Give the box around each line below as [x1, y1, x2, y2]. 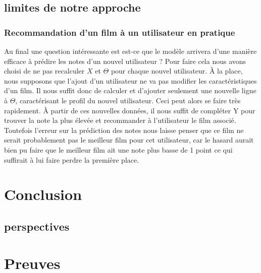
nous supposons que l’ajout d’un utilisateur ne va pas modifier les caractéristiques [4, 75, 257, 86]
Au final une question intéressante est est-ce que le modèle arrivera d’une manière [4, 46, 257, 56]
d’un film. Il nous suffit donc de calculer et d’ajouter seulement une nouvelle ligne [4, 85, 256, 96]
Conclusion [4, 184, 82, 204]
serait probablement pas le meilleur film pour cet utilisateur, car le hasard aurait [4, 134, 254, 145]
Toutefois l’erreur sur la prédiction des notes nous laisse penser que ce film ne [4, 124, 244, 135]
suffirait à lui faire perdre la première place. [4, 154, 139, 165]
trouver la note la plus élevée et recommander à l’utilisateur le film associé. [4, 115, 236, 125]
